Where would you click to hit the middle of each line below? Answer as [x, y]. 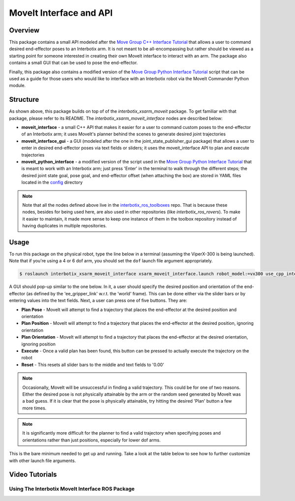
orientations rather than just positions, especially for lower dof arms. [91, 440]
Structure [24, 100]
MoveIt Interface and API [61, 13]
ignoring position [39, 344]
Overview [24, 30]
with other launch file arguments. [43, 461]
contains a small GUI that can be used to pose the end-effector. [73, 63]
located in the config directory [52, 183]
